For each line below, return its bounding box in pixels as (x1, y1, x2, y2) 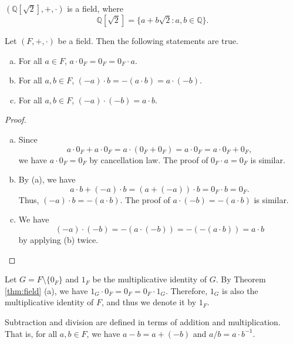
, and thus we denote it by (101, 296, 197, 308)
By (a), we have (18, 173, 76, 186)
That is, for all (5, 327, 58, 339)
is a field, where (67, 2, 123, 14)
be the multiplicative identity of (92, 273, 207, 285)
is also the (221, 284, 258, 296)
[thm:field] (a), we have (5, 284, 88, 296)
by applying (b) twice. (18, 233, 99, 245)
